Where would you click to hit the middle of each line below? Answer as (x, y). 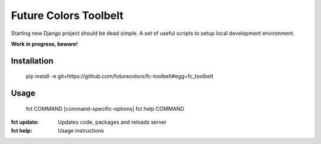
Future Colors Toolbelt (67, 15)
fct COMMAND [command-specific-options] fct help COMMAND (105, 108)
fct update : (25, 122)
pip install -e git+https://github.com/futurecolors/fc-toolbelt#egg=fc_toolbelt (120, 76)
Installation (32, 61)
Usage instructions (81, 130)
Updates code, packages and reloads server (112, 122)
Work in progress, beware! (45, 44)
